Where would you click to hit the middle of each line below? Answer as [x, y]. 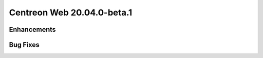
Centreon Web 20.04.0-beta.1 [71, 12]
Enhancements [32, 29]
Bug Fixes [24, 45]
